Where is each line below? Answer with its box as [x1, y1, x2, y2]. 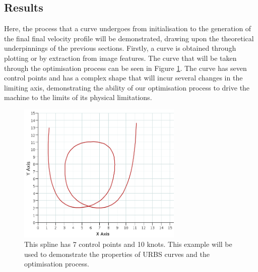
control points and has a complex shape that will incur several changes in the [4, 72, 243, 83]
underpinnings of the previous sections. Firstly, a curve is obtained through [4, 43, 236, 53]
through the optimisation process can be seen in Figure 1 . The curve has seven [4, 62, 247, 73]
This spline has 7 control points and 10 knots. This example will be [24, 239, 232, 249]
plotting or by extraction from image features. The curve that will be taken [4, 52, 237, 63]
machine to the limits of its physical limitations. [4, 92, 152, 103]
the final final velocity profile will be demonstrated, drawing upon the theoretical [4, 33, 254, 43]
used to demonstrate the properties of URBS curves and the [24, 248, 210, 259]
